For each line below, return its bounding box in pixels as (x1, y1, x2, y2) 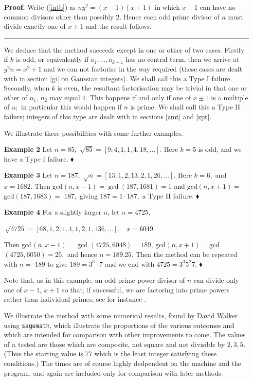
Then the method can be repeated (135, 249, 237, 259)
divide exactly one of (4, 21, 66, 31)
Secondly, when (4, 83, 50, 93)
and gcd (174, 181, 198, 191)
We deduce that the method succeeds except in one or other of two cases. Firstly (4, 44, 245, 54)
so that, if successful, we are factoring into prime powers (62, 284, 230, 294)
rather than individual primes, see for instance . (4, 294, 146, 304)
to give (47, 258, 68, 269)
